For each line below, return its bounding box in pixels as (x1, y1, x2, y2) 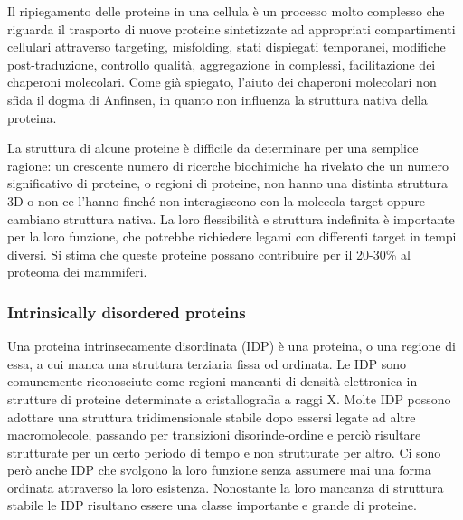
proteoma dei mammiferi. (7, 262, 147, 281)
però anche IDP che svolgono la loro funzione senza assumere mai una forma (7, 460, 431, 479)
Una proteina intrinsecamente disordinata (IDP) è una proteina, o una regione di (7, 336, 456, 355)
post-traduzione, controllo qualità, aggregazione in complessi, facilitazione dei (7, 54, 436, 73)
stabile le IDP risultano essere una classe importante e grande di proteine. (7, 496, 417, 515)
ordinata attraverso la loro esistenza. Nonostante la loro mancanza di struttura (7, 477, 444, 496)
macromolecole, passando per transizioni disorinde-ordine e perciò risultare (7, 425, 421, 444)
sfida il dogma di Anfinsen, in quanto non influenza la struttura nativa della (7, 90, 428, 109)
